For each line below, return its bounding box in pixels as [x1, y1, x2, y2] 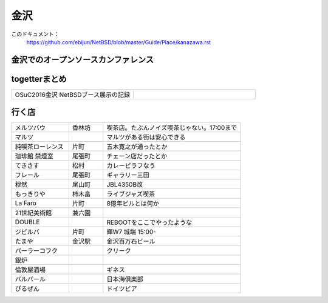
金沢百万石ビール [106, 237, 155, 245]
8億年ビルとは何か [106, 199, 159, 208]
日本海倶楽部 [106, 275, 143, 284]
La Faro [15, 199, 36, 207]
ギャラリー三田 [106, 171, 149, 179]
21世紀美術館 [15, 209, 52, 218]
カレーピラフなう [106, 161, 155, 170]
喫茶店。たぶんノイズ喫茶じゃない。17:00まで [106, 124, 237, 132]
